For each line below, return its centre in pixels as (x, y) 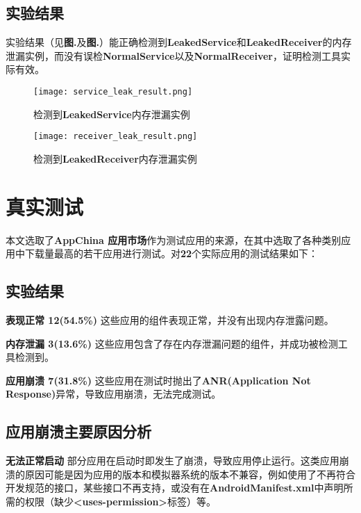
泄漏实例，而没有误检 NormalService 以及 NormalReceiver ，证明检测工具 (173, 55)
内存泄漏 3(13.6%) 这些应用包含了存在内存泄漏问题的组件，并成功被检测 (172, 343)
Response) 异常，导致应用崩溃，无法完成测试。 (114, 394)
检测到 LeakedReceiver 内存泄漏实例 (115, 158)
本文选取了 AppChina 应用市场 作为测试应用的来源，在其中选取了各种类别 (174, 239)
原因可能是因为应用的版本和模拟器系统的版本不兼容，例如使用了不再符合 (190, 474)
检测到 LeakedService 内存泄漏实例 (112, 114)
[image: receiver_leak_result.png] (116, 137)
